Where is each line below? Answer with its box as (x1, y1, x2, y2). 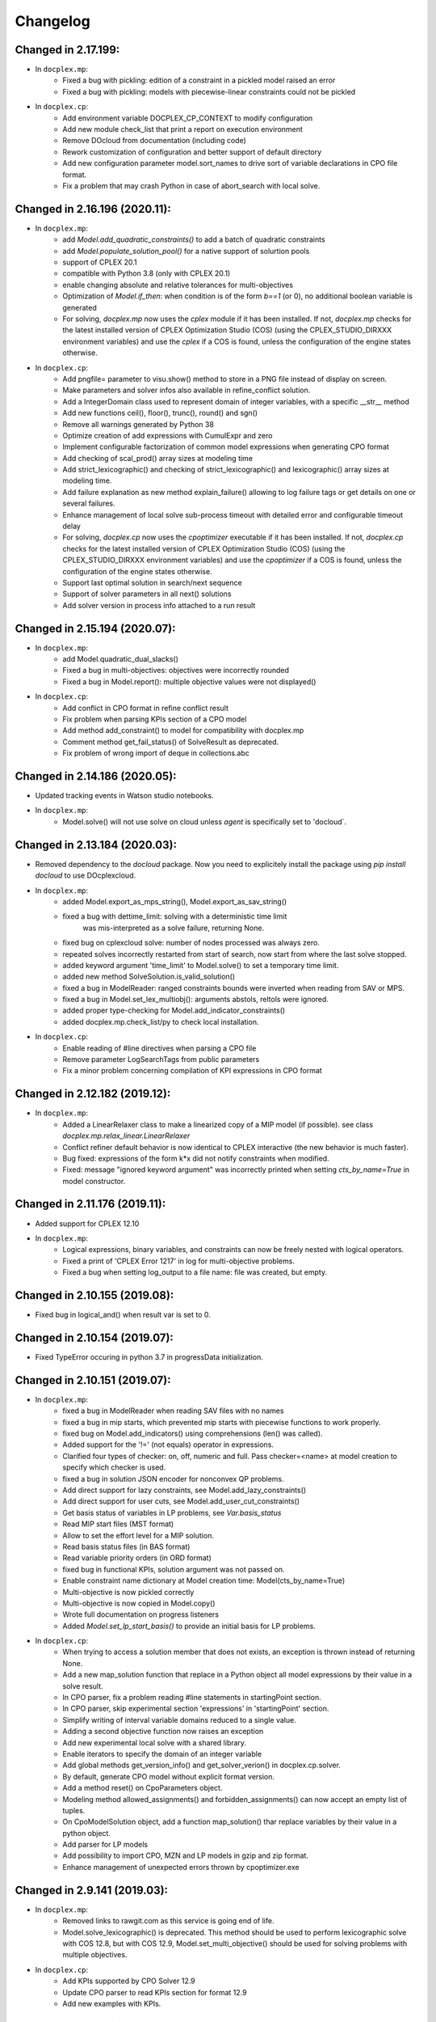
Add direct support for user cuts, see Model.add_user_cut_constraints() (62, 1496, 300, 1506)
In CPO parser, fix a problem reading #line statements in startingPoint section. (62, 1693, 322, 1703)
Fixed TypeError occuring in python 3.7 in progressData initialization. (35, 1352, 264, 1362)
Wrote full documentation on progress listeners (62, 1610, 220, 1619)
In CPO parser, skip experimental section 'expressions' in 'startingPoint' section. (62, 1703, 329, 1714)
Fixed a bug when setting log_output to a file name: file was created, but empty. (62, 1267, 327, 1277)
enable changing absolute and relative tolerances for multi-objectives (62, 280, 294, 290)
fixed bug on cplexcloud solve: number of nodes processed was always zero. (62, 938, 321, 948)
